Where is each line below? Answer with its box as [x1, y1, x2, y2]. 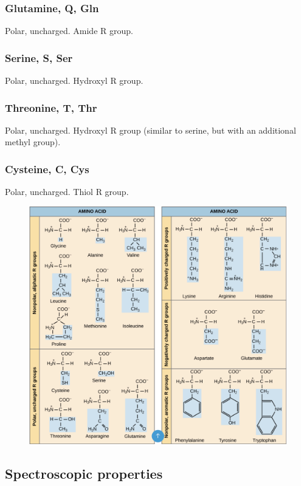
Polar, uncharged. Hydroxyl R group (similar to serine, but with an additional [5, 123, 296, 136]
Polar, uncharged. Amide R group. [5, 24, 133, 37]
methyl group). [5, 135, 61, 148]
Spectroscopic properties [5, 464, 163, 483]
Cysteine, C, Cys [5, 161, 89, 176]
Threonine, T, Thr [5, 100, 97, 115]
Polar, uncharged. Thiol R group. [5, 185, 129, 198]
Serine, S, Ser [5, 50, 73, 65]
